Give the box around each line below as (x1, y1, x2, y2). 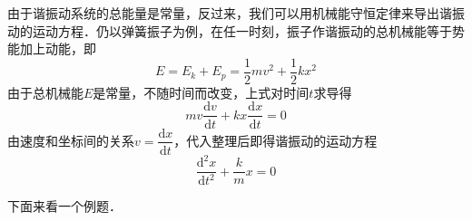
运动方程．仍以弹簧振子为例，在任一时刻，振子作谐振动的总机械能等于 (32, 21, 452, 40)
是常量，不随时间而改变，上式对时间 (93, 82, 310, 101)
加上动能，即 (19, 39, 96, 58)
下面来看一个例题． (7, 197, 122, 216)
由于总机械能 (7, 82, 84, 101)
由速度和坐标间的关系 (7, 130, 134, 149)
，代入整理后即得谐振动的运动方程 (173, 130, 378, 149)
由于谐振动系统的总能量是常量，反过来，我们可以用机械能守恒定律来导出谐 (7, 4, 452, 22)
